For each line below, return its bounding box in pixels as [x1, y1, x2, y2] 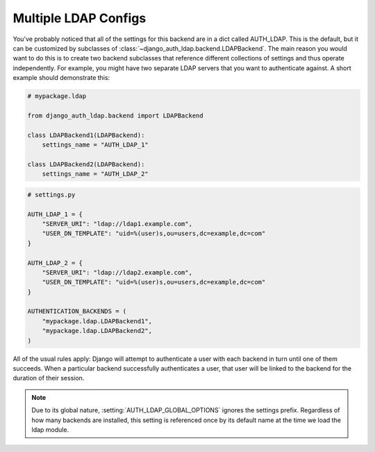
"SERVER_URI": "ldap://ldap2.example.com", [42, 268, 192, 276]
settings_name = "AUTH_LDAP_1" [42, 141, 149, 149]
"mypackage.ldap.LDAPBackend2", [42, 327, 153, 335]
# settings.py [27, 191, 76, 198]
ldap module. [31, 425, 69, 434]
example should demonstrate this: [12, 74, 110, 82]
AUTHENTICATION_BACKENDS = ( [27, 307, 127, 316]
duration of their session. [12, 374, 85, 382]
